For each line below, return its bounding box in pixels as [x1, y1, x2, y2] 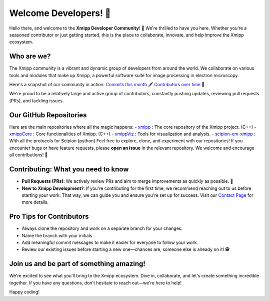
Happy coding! [9, 289, 40, 295]
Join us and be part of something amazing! [9, 259, 146, 268]
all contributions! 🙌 [9, 152, 48, 158]
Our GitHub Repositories [9, 111, 87, 119]
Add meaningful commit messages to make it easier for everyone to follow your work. [21, 239, 198, 245]
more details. [21, 199, 49, 205]
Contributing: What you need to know [9, 165, 129, 174]
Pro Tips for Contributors [9, 212, 89, 221]
